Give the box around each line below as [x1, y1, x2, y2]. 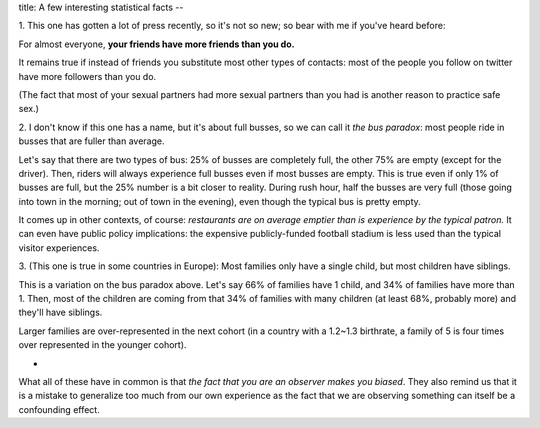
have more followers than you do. [18, 70, 157, 82]
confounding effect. [18, 403, 100, 415]
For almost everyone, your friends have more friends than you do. [18, 38, 295, 50]
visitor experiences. [18, 241, 100, 254]
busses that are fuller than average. [18, 135, 165, 147]
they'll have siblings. [18, 306, 103, 319]
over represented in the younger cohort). [18, 339, 187, 351]
